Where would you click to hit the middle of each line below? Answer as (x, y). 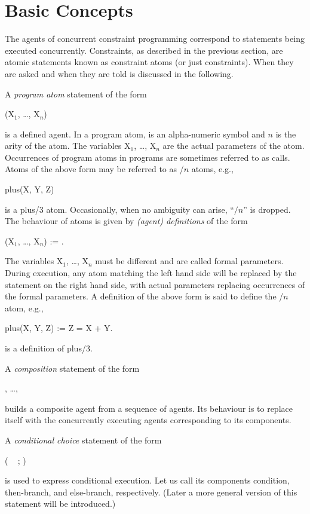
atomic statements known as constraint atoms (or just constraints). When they (149, 62)
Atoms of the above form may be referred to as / (94, 169)
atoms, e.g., (212, 169)
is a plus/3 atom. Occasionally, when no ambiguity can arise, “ (119, 209)
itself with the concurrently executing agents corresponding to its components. (148, 420)
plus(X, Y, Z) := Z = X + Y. (59, 328)
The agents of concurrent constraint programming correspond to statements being (155, 39)
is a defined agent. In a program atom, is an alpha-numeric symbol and (135, 134)
